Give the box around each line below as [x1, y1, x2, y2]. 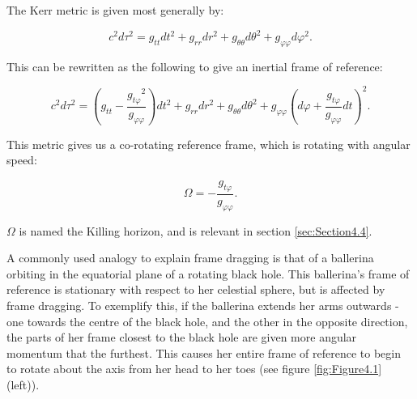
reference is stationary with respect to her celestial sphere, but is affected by [6, 281, 385, 298]
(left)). [6, 376, 40, 393]
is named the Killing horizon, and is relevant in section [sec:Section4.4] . [19, 222, 372, 239]
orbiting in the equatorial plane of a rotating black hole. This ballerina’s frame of [6, 265, 410, 282]
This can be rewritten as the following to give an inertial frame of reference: [6, 57, 383, 74]
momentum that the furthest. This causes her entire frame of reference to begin [6, 344, 402, 361]
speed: [6, 151, 37, 168]
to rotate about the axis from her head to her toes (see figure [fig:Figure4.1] [6, 360, 382, 377]
